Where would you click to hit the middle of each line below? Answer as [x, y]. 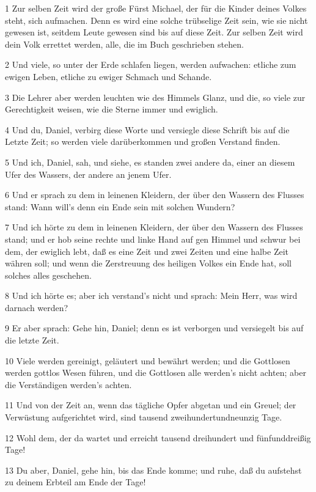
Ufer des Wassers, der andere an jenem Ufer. [88, 174]
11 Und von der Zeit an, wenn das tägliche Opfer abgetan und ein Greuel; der [151, 405]
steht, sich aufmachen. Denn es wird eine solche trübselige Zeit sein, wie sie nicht [156, 20]
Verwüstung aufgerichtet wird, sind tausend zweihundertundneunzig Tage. [144, 417]
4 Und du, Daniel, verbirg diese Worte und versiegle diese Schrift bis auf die [147, 129]
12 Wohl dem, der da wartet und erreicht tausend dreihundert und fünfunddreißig [158, 437]
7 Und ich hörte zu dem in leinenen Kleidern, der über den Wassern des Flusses [154, 227]
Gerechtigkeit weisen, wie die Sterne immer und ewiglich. [112, 109]
